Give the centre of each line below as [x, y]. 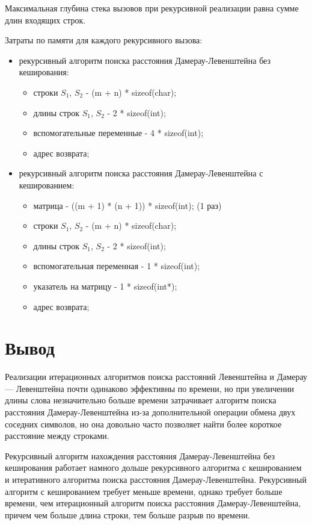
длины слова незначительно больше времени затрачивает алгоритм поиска [141, 400]
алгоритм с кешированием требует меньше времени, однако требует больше [144, 491]
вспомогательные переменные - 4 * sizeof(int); [118, 133]
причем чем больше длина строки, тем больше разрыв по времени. [127, 514]
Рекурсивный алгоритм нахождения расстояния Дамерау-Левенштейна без [140, 455]
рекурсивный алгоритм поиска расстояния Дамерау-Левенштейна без [145, 60]
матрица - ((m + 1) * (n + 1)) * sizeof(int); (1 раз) [127, 205]
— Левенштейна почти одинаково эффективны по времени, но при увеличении [150, 388]
